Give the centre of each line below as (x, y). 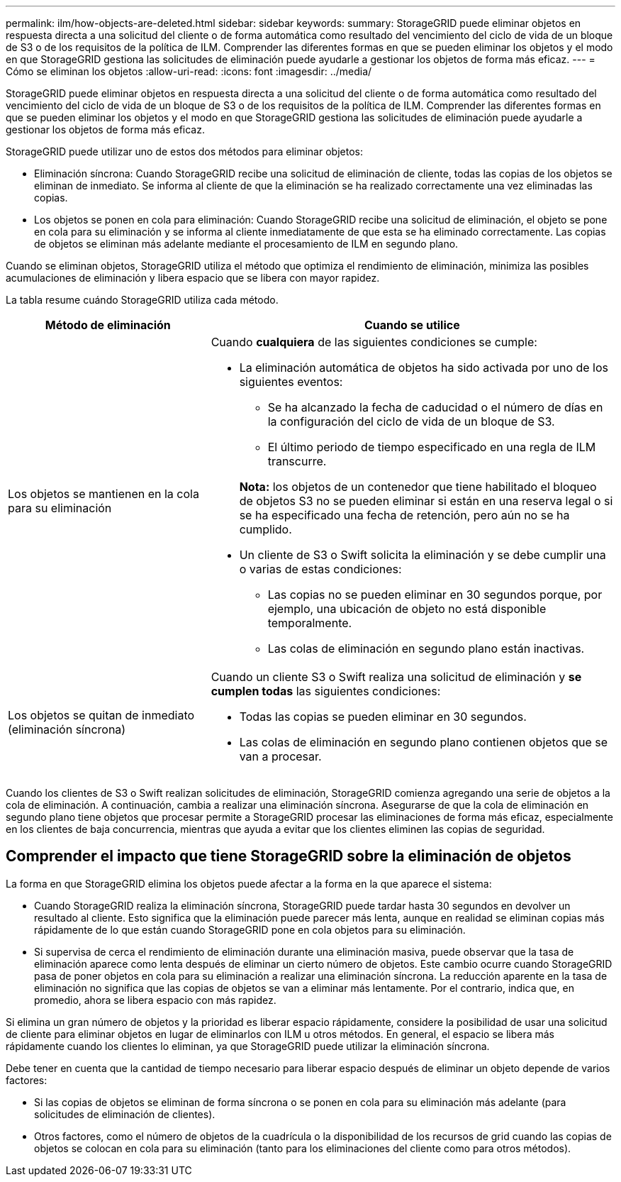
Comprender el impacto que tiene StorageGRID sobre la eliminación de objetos (289, 856)
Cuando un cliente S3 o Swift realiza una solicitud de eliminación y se (396, 677)
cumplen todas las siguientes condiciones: (326, 691)
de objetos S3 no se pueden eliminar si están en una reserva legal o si (426, 501)
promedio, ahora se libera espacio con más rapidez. (155, 1000)
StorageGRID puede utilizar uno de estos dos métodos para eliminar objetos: (184, 151)
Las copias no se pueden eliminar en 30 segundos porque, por (435, 595)
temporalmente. (310, 623)
